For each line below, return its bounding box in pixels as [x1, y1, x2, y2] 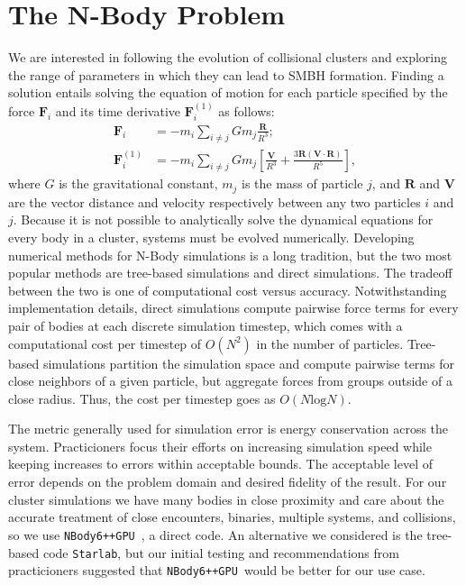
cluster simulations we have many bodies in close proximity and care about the [8, 489, 444, 508]
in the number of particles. [256, 334, 404, 352]
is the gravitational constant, [59, 174, 218, 193]
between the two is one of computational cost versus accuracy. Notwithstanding [8, 280, 447, 299]
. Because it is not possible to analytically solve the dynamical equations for [13, 210, 434, 229]
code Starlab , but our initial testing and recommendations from [42, 543, 399, 562]
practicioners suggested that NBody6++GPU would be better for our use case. [8, 561, 425, 580]
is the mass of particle [241, 174, 363, 193]
